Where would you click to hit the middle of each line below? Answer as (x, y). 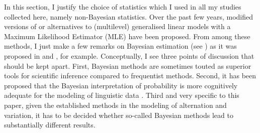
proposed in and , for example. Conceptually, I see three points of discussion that (129, 55)
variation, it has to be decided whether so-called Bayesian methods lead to (119, 115)
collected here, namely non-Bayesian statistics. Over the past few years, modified (128, 16)
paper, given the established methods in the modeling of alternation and (115, 105)
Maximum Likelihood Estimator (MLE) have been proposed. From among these (127, 36)
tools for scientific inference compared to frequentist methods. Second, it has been (130, 76)
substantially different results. (50, 125)
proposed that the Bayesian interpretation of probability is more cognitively (121, 85)
